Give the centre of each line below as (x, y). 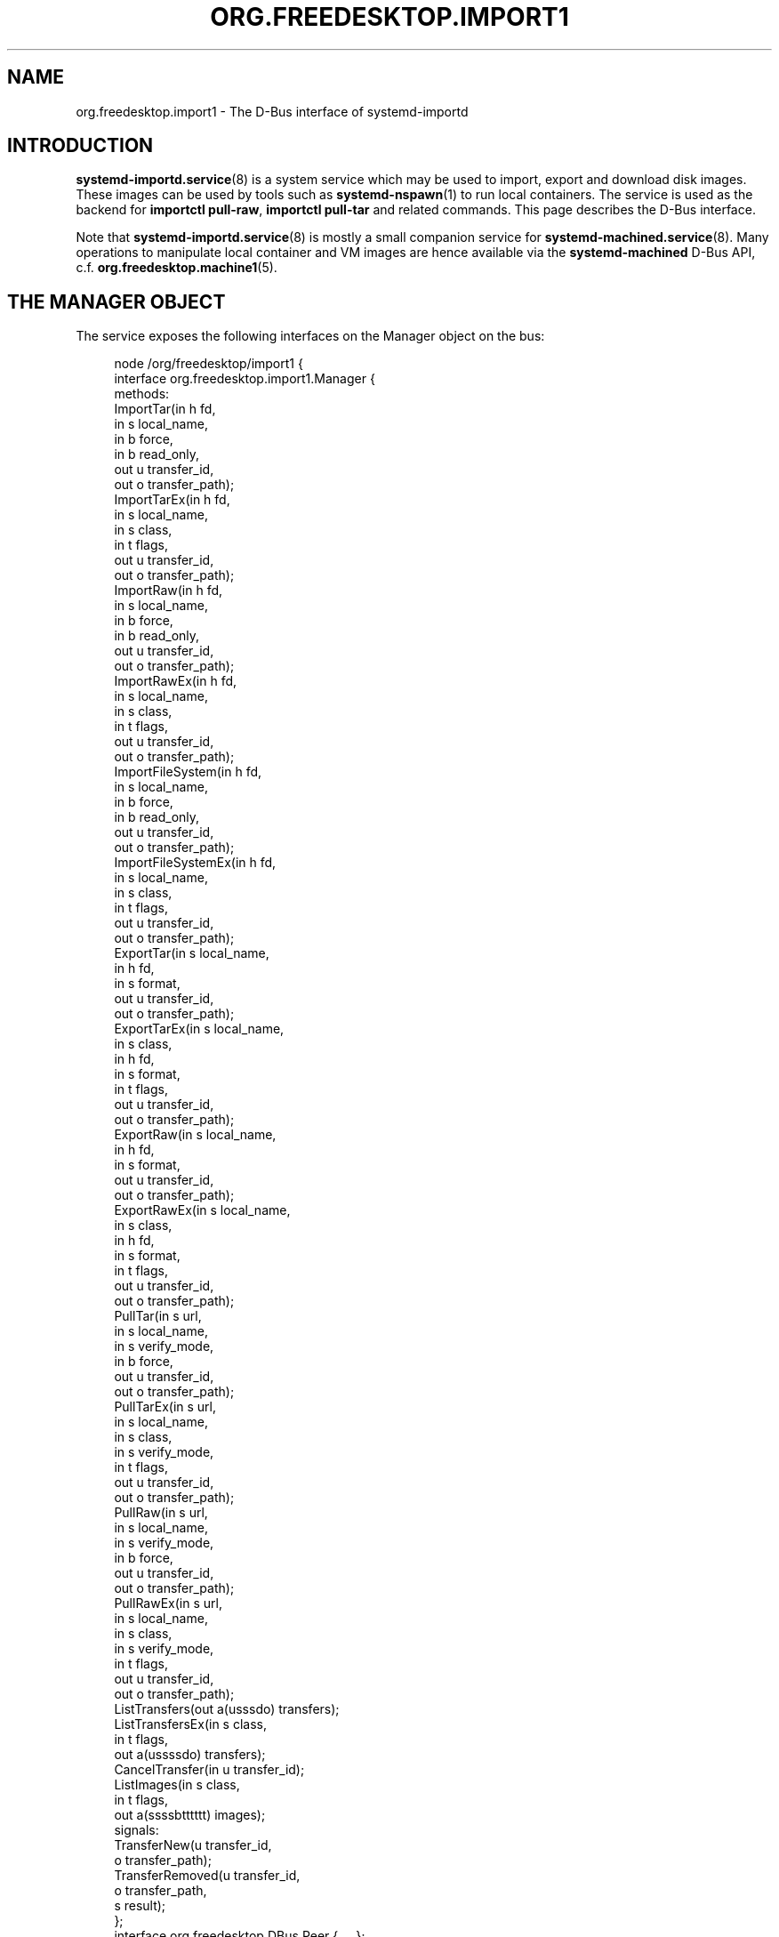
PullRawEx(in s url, (168, 1603)
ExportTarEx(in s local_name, (199, 1029)
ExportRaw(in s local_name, (195, 1135)
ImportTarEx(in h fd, (172, 500)
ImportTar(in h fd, (165, 409)
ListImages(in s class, (177, 1785)
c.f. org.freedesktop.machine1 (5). (177, 268)
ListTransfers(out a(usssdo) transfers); (227, 1709)
